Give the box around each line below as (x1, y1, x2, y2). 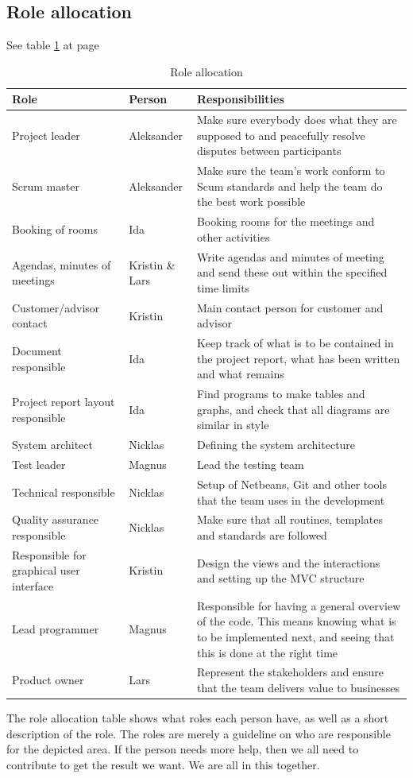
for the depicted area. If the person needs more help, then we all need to (6, 741, 359, 757)
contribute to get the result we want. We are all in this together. (6, 756, 320, 772)
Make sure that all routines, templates (196, 511, 383, 528)
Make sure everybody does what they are (196, 111, 397, 128)
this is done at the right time (196, 644, 338, 660)
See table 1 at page (6, 37, 99, 53)
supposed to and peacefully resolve (196, 126, 365, 143)
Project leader (12, 126, 80, 143)
